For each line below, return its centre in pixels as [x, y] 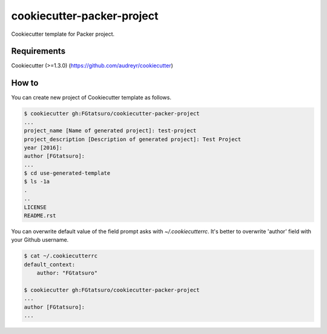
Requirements [38, 51]
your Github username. [40, 240]
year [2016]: [43, 148]
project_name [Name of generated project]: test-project [110, 131]
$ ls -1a [37, 182]
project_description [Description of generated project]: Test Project [133, 139]
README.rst [40, 216]
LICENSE [35, 207]
